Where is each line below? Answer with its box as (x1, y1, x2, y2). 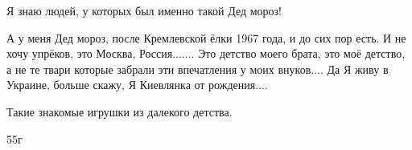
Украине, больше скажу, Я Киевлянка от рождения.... (6, 76, 268, 93)
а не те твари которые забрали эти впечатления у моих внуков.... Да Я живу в (6, 60, 389, 77)
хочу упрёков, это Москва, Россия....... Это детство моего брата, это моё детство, (6, 45, 406, 62)
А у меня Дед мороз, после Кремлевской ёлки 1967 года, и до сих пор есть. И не (6, 29, 406, 46)
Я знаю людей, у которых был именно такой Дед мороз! (6, 2, 282, 18)
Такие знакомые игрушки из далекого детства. (6, 103, 233, 120)
